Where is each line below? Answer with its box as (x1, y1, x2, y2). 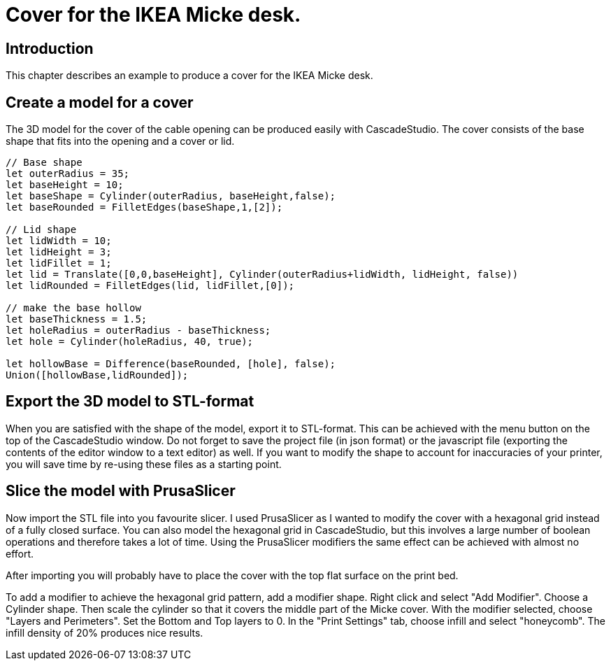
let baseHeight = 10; (6, 179, 124, 191)
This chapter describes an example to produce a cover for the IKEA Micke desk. (6, 69, 373, 82)
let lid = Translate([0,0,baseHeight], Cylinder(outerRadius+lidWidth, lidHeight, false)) (6, 269, 519, 281)
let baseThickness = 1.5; (6, 313, 148, 325)
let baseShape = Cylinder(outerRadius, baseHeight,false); (6, 190, 336, 202)
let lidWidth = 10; (6, 235, 112, 247)
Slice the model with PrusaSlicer (6, 482, 236, 500)
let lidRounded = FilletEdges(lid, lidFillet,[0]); (6, 280, 295, 292)
